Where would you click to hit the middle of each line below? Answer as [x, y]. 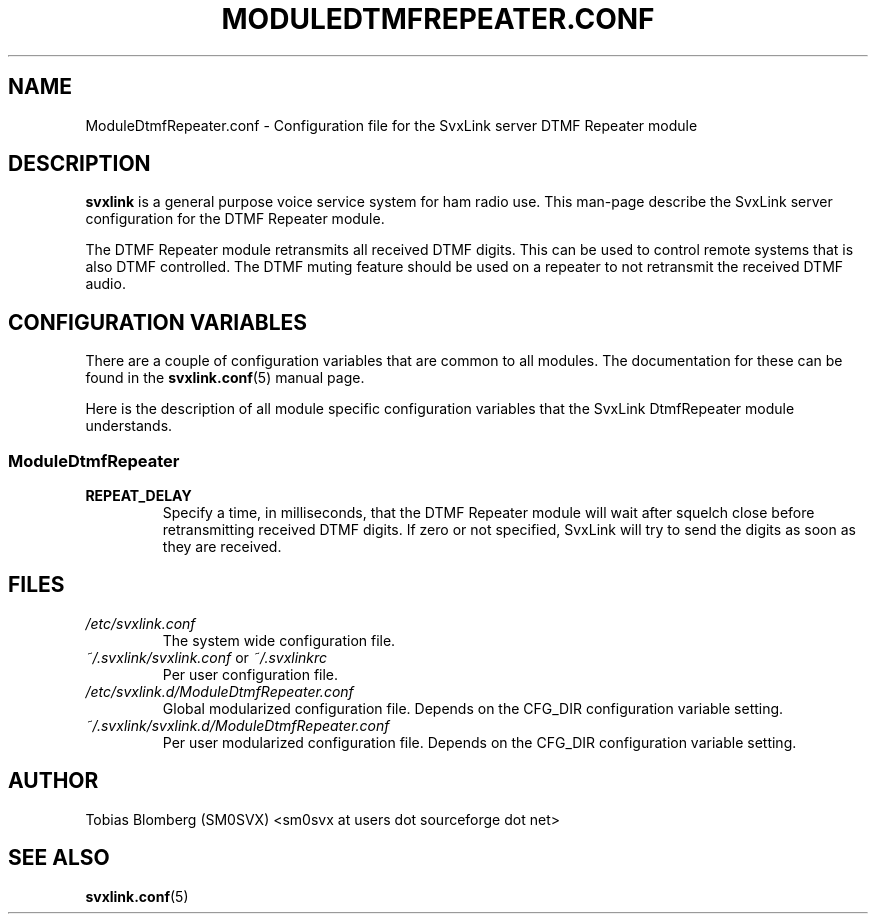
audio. [105, 284]
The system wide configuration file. [279, 640]
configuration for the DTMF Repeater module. [235, 219]
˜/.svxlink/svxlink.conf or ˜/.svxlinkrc [206, 657]
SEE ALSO [59, 858]
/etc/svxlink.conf [140, 623]
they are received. [222, 547]
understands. [129, 426]
